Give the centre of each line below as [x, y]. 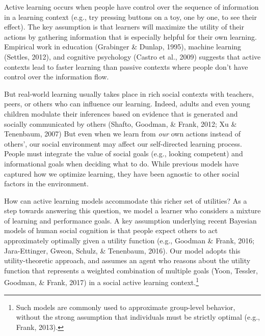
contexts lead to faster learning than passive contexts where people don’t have [126, 66]
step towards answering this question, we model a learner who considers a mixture [132, 211]
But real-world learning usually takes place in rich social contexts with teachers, [129, 93]
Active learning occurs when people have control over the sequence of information [131, 7]
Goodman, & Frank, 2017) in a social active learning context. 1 [101, 282]
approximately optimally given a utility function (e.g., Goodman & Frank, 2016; [129, 241]
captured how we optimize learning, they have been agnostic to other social [122, 173]
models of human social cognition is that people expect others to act [111, 230]
